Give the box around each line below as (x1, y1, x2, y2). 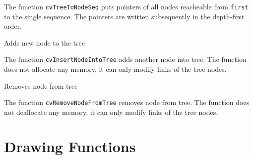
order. (4, 21, 22, 31)
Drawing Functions (4, 136, 136, 156)
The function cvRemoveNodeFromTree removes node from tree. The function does (4, 97, 250, 107)
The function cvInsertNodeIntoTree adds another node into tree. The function (4, 54, 247, 64)
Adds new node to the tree (4, 37, 85, 48)
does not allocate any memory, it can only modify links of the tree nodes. (4, 64, 227, 74)
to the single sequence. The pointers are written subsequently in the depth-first (4, 11, 245, 21)
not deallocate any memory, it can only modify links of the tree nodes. (4, 106, 218, 117)
